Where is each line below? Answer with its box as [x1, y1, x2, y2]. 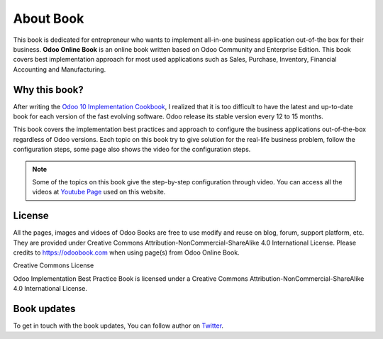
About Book [13, 11, 84, 26]
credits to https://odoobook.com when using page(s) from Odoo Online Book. [13, 248, 240, 257]
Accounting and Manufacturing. [13, 65, 106, 74]
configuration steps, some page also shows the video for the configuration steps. [13, 145, 251, 154]
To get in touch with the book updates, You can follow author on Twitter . [13, 321, 223, 330]
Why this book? [13, 84, 84, 96]
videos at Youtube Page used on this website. [32, 188, 166, 196]
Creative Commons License [13, 261, 94, 269]
